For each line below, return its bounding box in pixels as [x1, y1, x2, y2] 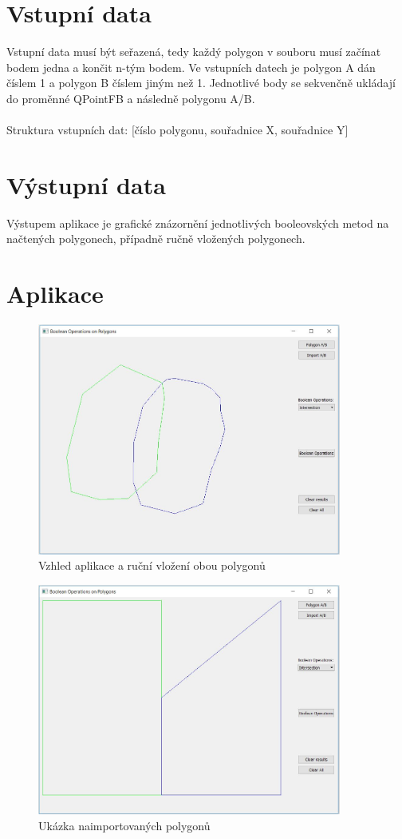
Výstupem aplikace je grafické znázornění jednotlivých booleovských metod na [6, 214, 389, 231]
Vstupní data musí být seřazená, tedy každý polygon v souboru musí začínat [6, 43, 381, 60]
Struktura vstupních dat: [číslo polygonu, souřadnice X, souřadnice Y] [6, 121, 349, 138]
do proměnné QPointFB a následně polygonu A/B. [6, 89, 255, 106]
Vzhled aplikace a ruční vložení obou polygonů [38, 557, 266, 574]
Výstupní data [6, 168, 166, 201]
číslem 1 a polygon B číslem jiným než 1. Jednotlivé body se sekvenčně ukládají [6, 74, 396, 91]
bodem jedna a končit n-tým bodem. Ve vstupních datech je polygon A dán [6, 58, 376, 75]
